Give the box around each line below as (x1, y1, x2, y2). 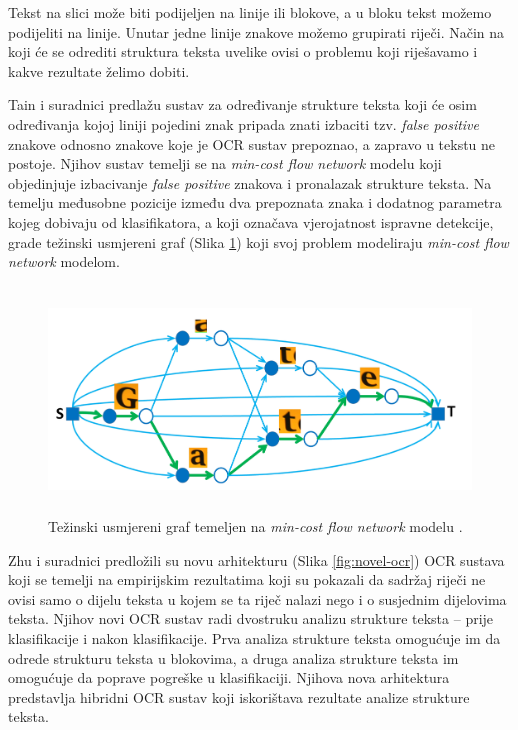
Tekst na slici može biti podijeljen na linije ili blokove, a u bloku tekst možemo (8, 2, 492, 22)
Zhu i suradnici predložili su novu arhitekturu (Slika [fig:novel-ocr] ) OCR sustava (8, 549, 505, 570)
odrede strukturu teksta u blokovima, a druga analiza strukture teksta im (8, 647, 459, 668)
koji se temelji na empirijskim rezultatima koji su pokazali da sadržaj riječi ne (8, 569, 486, 590)
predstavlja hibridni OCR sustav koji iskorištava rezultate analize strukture (8, 686, 470, 707)
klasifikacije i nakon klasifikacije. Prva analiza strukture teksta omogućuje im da (8, 628, 501, 649)
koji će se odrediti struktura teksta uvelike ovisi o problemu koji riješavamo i (8, 41, 478, 62)
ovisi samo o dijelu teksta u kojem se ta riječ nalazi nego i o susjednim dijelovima (8, 588, 507, 609)
